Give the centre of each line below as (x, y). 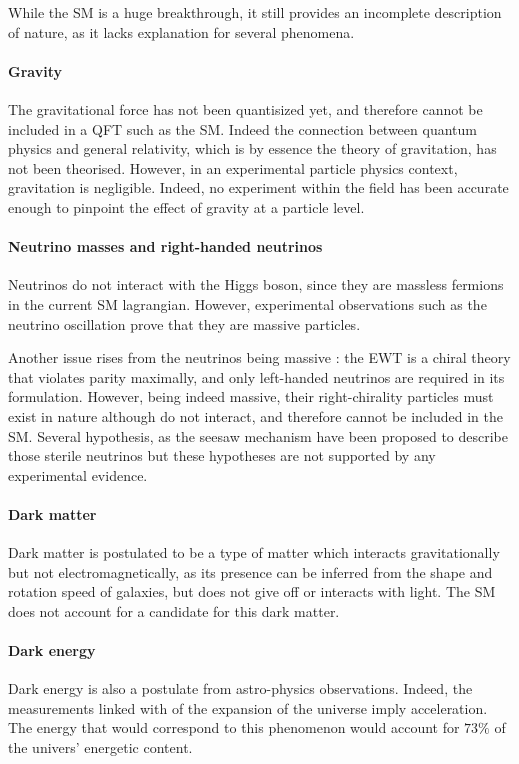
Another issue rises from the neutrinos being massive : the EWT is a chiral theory (259, 357)
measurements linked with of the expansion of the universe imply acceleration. (248, 707)
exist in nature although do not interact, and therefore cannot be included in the (255, 415)
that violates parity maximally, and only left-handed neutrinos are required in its (256, 376)
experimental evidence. (78, 474)
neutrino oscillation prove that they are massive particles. (184, 323)
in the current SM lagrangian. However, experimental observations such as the (247, 303)
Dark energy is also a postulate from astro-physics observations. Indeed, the (240, 688)
